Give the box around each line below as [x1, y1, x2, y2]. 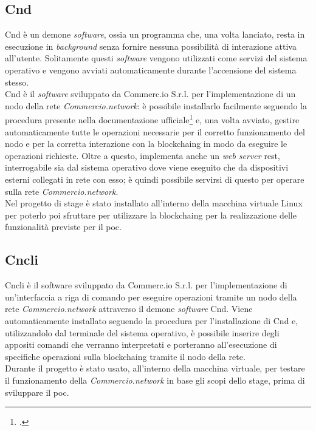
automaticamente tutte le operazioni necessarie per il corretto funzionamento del [5, 125, 305, 138]
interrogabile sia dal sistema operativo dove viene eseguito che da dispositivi [5, 161, 289, 174]
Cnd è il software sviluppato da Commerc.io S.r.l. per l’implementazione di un [5, 87, 296, 100]
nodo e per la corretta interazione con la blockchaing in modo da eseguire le [5, 137, 287, 150]
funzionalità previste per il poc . [5, 220, 122, 233]
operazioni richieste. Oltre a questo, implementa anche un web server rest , [5, 149, 280, 161]
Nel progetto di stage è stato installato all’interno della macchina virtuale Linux [5, 197, 303, 209]
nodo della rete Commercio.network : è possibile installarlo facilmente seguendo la [5, 99, 307, 112]
